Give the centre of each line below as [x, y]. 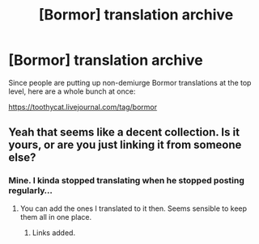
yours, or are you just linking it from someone [125, 145]
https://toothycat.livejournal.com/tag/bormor [83, 107]
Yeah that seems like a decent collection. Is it [124, 132]
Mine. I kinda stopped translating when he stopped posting [127, 181]
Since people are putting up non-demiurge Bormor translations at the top [130, 82]
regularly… [31, 191]
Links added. [53, 233]
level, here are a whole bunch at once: [72, 91]
